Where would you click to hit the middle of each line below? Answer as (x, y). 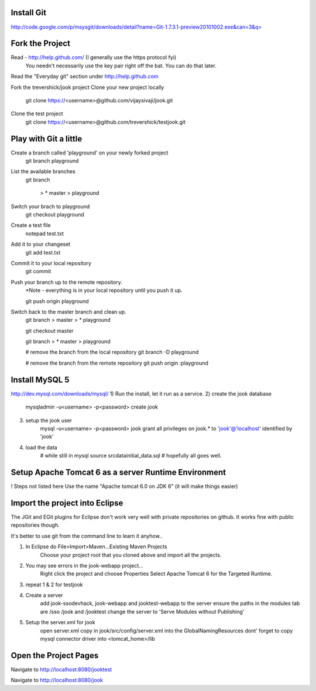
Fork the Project (40, 44)
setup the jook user (49, 420)
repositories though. (35, 525)
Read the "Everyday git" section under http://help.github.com (85, 77)
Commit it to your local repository (51, 263)
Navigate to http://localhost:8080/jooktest (61, 669)
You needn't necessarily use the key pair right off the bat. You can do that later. (121, 66)
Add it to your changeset (41, 244)
